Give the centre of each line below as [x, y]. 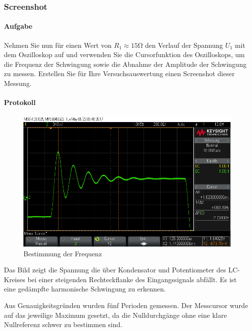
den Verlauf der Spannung [184, 45]
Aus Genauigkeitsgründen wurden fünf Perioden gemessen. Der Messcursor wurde [126, 305]
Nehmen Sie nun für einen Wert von [58, 45]
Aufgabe [18, 26]
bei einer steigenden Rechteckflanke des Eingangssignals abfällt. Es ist [132, 279]
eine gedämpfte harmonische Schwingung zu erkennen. [85, 289]
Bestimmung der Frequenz [63, 253]
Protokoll [20, 102]
